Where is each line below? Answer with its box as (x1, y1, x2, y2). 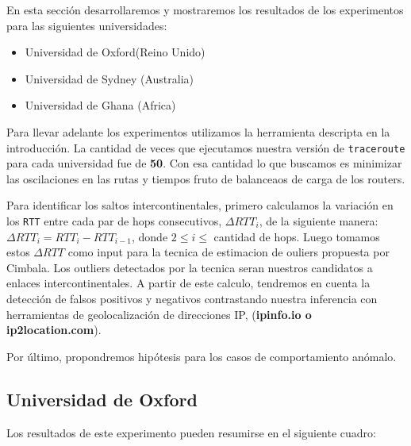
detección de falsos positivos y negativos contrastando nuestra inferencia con (6, 290, 378, 307)
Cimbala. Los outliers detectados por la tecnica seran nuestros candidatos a (6, 259, 373, 275)
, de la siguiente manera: (259, 213, 378, 229)
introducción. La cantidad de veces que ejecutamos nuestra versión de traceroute (6, 139, 405, 156)
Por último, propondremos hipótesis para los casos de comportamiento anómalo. (6, 348, 397, 364)
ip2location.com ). (6, 321, 102, 338)
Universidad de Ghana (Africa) (25, 97, 176, 113)
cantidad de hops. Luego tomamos (213, 228, 380, 244)
